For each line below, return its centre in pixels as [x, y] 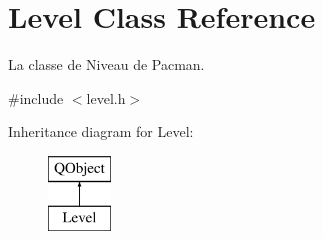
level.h [106, 97]
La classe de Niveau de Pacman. [106, 64]
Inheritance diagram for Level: [101, 131]
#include [36, 97]
